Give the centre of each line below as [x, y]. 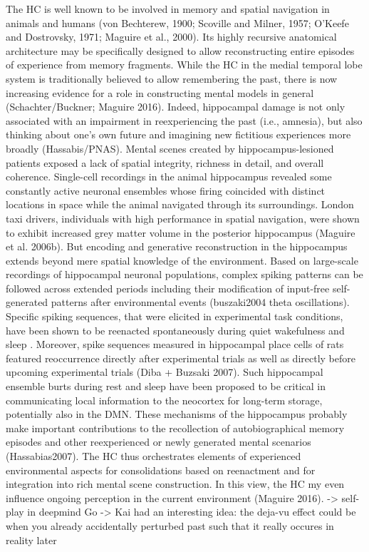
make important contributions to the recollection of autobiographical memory [175, 428]
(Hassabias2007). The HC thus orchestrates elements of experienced [154, 456]
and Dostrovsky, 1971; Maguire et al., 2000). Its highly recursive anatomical [171, 37]
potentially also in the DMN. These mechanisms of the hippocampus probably [177, 414]
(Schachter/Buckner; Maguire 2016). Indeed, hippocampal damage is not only [176, 107]
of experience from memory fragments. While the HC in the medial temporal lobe [184, 65]
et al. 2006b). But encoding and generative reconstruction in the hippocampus [177, 246]
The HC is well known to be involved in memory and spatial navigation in [168, 9]
